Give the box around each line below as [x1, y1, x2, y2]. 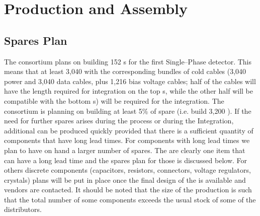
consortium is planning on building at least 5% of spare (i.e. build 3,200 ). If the [4, 105, 251, 116]
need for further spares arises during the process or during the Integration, [4, 115, 234, 126]
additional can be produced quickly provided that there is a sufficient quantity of [4, 125, 253, 135]
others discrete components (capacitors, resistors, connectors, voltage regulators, [4, 165, 251, 175]
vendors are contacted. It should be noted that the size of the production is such [4, 184, 252, 195]
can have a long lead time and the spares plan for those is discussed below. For [4, 155, 247, 165]
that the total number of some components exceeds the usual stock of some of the [4, 194, 256, 204]
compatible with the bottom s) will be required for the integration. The [4, 95, 224, 106]
